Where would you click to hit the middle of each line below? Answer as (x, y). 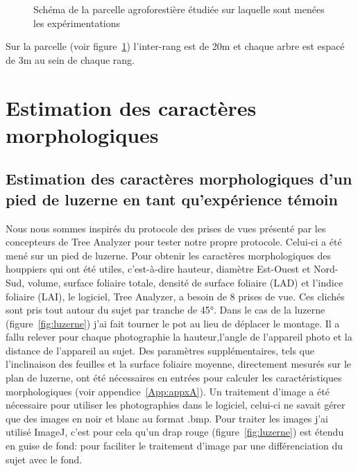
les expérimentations (77, 23)
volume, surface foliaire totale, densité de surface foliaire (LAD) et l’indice (185, 282)
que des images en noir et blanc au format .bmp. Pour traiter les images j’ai (167, 418)
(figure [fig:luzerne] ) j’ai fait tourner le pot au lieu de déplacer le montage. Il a (173, 323)
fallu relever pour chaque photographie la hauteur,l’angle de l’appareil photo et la (179, 337)
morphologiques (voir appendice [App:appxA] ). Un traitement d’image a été (168, 391)
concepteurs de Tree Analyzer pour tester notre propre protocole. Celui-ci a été (174, 242)
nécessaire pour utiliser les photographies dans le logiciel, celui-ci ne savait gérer (176, 405)
